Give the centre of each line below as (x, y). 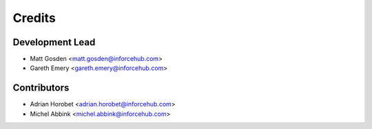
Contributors (41, 88)
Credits (34, 18)
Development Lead (54, 42)
